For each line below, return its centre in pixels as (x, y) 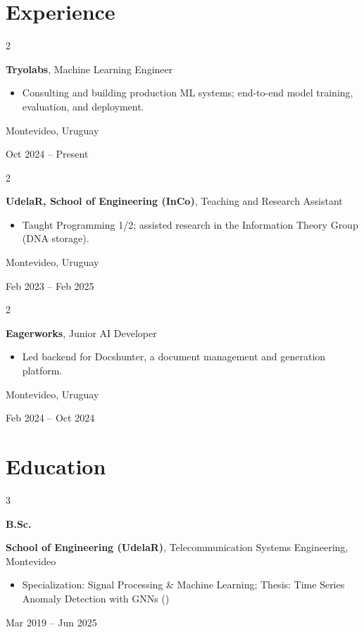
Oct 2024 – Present (47, 154)
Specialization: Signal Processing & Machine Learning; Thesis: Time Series (183, 584)
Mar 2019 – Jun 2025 (51, 622)
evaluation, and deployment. (83, 106)
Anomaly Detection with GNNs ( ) (96, 598)
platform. (42, 371)
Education (56, 466)
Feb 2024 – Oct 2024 (50, 418)
